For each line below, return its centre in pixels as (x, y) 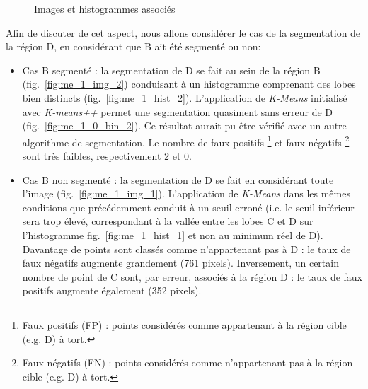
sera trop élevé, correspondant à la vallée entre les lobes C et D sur (168, 221)
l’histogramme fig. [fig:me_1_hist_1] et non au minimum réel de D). (173, 234)
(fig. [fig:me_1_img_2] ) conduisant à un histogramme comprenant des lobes (189, 84)
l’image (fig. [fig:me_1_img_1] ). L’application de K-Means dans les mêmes (186, 193)
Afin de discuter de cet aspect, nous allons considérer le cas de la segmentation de (183, 32)
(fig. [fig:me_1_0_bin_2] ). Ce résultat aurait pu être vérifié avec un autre (184, 126)
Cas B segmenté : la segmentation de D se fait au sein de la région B (171, 70)
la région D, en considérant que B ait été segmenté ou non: (133, 46)
